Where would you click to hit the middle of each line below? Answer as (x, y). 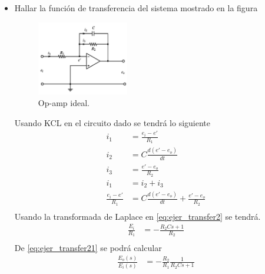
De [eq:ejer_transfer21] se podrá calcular (88, 247)
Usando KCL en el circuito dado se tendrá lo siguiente (112, 122)
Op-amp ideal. (64, 103)
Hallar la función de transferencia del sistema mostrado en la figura (136, 8)
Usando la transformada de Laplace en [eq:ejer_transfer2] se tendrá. (138, 216)
